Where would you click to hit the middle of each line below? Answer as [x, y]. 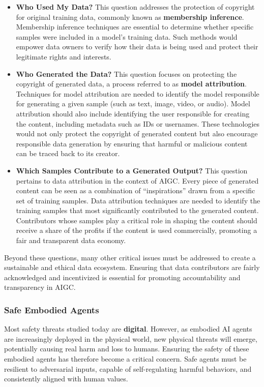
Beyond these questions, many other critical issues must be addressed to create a [130, 257]
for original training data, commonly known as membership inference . [130, 17]
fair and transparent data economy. [71, 240]
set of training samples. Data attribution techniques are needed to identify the [138, 200]
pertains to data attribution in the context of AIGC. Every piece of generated [137, 180]
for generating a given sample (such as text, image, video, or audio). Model [133, 103]
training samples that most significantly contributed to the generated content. [137, 210]
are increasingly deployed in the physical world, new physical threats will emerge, [131, 338]
